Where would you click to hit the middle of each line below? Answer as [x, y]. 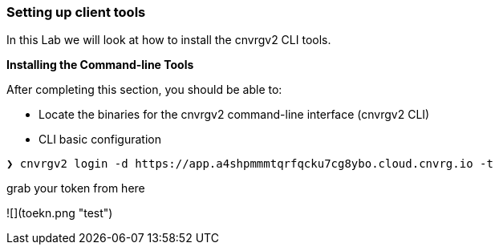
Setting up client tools [76, 12]
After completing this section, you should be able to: [144, 90]
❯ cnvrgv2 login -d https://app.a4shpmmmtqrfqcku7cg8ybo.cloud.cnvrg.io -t [250, 164]
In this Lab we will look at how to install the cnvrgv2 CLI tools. [169, 40]
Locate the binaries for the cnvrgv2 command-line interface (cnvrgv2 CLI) [234, 115]
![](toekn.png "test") [60, 213]
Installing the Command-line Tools [100, 65]
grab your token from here [76, 188]
